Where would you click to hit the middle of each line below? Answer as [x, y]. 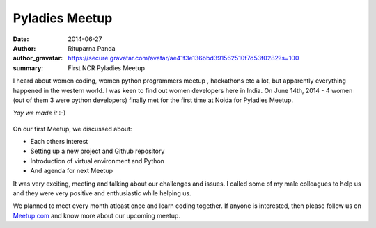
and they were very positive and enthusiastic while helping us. [102, 193]
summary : [28, 68]
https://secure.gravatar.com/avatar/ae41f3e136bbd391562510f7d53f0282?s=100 [183, 58]
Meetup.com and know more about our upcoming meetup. [97, 215]
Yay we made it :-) [39, 113]
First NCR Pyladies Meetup [107, 68]
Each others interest [59, 142]
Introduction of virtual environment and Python [97, 161]
